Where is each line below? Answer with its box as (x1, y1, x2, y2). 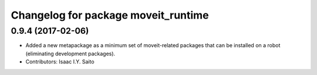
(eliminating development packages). (25, 50, 116, 57)
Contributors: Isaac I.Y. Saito (25, 58, 95, 65)
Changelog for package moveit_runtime (11, 9, 209, 22)
